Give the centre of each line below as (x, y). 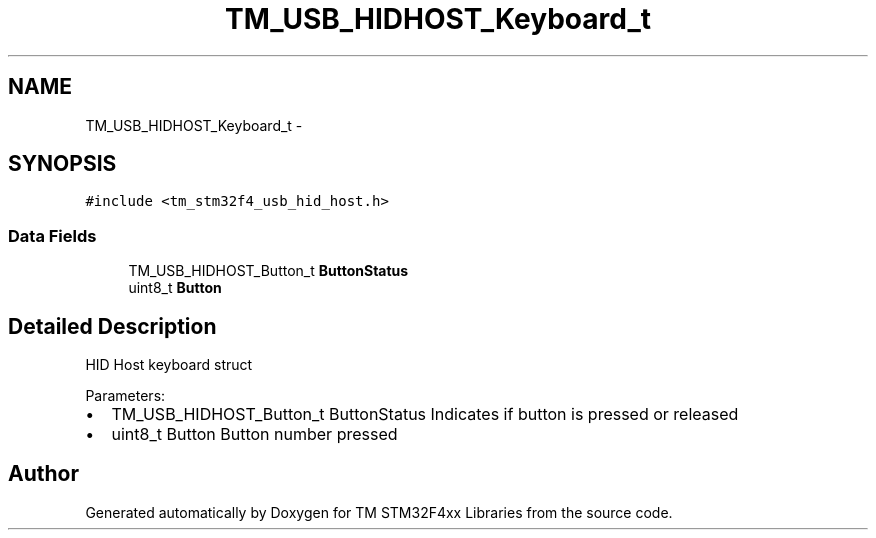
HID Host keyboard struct (169, 365)
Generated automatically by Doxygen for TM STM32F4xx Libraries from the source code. (379, 512)
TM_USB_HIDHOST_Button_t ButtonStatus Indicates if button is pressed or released (425, 414)
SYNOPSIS (62, 164)
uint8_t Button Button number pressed (254, 434)
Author (43, 474)
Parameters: (125, 396)
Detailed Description (112, 326)
